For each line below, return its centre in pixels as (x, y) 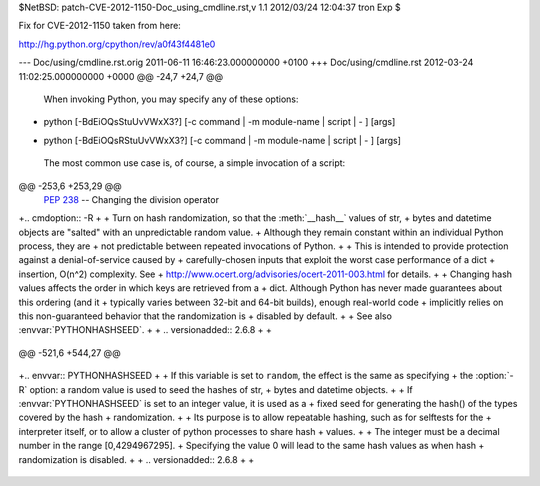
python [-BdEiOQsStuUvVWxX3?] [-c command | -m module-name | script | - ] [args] (219, 122)
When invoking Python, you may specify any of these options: (171, 99)
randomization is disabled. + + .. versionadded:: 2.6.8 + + (136, 459)
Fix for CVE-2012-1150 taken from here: (100, 26)
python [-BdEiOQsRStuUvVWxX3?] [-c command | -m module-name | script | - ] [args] (222, 140)
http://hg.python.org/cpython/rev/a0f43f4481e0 (117, 44)
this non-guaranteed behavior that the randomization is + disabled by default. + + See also (205, 316)
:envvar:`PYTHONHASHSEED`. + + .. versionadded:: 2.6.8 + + (145, 330)
